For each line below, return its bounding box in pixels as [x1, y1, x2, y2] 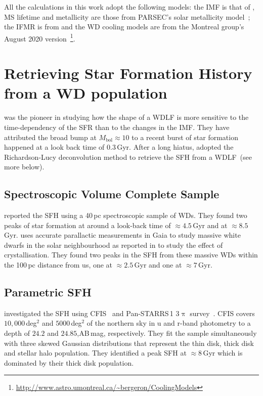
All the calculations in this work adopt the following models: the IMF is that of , [4, 2, 255, 12]
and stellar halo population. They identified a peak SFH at [4, 347, 187, 358]
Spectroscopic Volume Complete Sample [4, 186, 220, 202]
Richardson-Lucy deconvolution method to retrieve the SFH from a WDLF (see [4, 151, 252, 162]
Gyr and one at [134, 259, 182, 270]
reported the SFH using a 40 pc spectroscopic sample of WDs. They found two [4, 210, 247, 221]
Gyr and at [193, 219, 228, 230]
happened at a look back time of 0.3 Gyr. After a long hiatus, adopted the [4, 142, 234, 152]
